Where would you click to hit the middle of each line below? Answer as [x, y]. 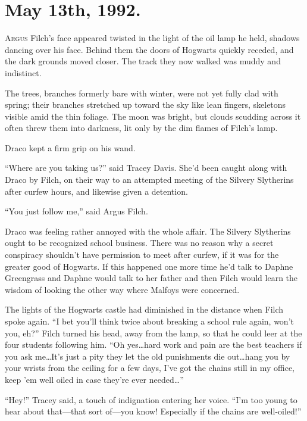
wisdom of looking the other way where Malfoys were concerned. [122, 289]
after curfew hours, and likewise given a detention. [96, 191]
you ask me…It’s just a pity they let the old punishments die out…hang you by [148, 356]
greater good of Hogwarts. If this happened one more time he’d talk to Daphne [149, 266]
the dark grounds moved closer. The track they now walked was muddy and [143, 61]
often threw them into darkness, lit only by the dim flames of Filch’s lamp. [141, 128]
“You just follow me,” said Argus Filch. [76, 211]
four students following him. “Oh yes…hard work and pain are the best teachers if [153, 344]
